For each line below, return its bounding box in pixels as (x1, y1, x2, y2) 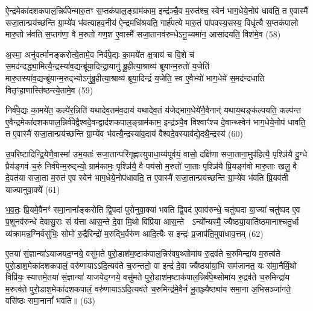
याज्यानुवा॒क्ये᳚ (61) (5, 183, 60, 195)
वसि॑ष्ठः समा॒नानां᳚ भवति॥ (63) (5, 294, 95, 307)
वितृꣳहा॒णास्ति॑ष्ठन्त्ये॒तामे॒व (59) (5, 83, 93, 96)
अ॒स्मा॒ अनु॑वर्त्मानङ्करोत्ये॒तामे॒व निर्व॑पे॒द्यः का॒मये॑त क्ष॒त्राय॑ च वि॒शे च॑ (5, 48, 195, 60)
